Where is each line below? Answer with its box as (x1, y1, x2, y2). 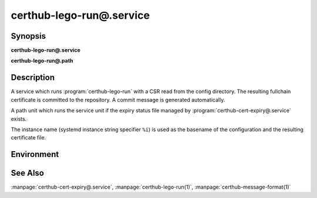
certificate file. (11, 134, 46, 141)
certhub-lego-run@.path (11, 57, 73, 64)
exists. (11, 115, 27, 122)
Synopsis (11, 31, 46, 41)
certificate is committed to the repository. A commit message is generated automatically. (11, 96, 225, 103)
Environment (11, 149, 59, 159)
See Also (11, 168, 44, 178)
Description (11, 73, 55, 83)
